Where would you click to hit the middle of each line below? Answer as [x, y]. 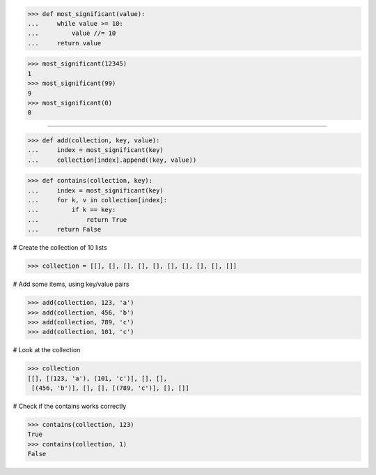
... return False [64, 229]
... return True [77, 219]
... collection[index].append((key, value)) [112, 160]
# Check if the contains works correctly [70, 406]
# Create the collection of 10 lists [60, 248]
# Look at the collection [47, 350]
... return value [64, 43]
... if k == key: [72, 210]
